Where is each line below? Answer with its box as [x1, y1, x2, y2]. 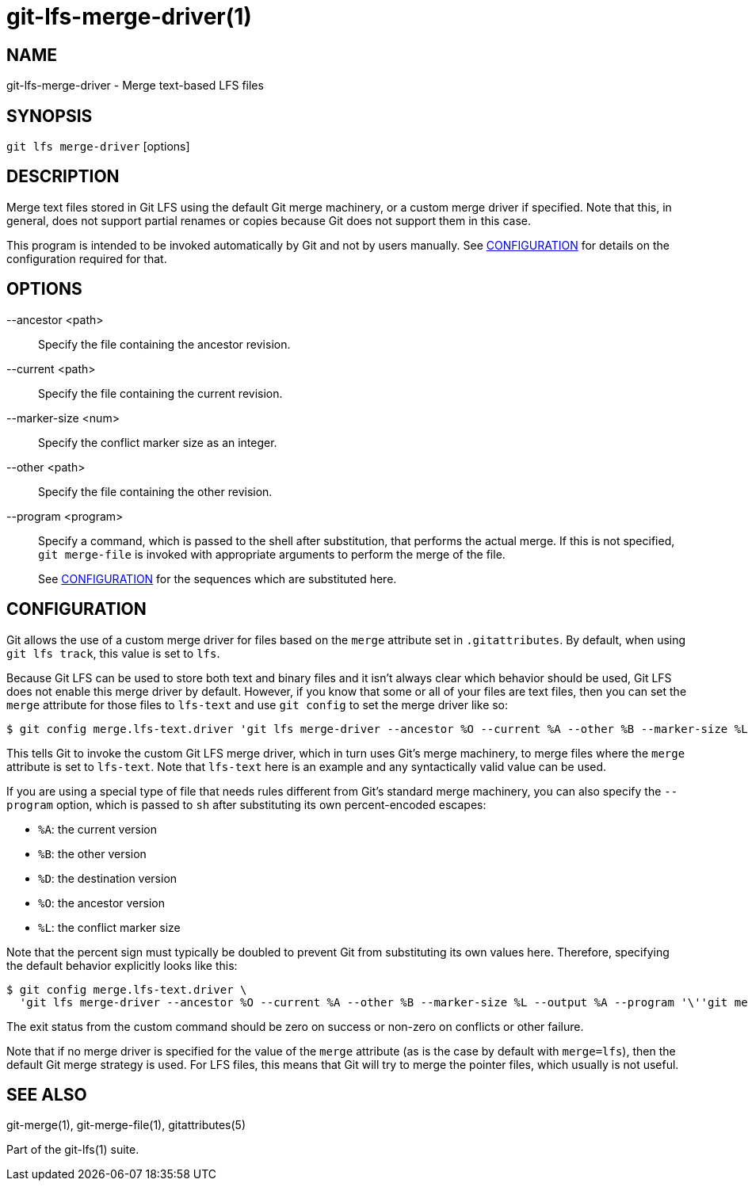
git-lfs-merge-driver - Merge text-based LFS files [6, 78, 264, 93]
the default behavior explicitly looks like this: [6, 958, 238, 972]
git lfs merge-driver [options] [6, 139, 190, 154]
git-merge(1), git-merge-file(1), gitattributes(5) [6, 1118, 246, 1132]
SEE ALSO [6, 1084, 87, 1105]
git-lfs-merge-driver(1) [6, 3, 252, 30]
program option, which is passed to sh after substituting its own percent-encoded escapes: [6, 797, 487, 811]
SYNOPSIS [6, 105, 93, 126]
